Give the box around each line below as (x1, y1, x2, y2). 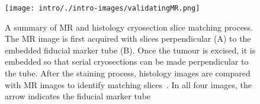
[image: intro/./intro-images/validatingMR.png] (5, 4, 200, 12)
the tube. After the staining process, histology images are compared (5, 67, 251, 79)
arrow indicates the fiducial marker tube (5, 90, 151, 102)
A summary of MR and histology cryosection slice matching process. (5, 21, 253, 33)
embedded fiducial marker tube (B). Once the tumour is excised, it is (5, 43, 256, 56)
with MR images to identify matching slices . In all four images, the (5, 78, 252, 90)
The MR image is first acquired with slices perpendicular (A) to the (5, 32, 251, 45)
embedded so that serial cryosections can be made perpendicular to (5, 55, 249, 68)
